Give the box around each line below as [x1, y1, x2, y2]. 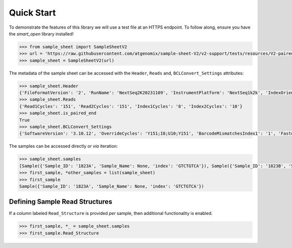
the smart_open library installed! [9, 31, 74, 36]
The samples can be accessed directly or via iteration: [9, 143, 118, 149]
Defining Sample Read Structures [9, 197, 112, 206]
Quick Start [9, 7, 56, 18]
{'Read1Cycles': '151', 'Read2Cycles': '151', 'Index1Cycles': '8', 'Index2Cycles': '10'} [19, 104, 243, 109]
